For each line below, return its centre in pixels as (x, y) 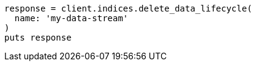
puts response (38, 38)
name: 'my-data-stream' (71, 18)
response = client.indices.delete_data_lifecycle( (128, 8)
